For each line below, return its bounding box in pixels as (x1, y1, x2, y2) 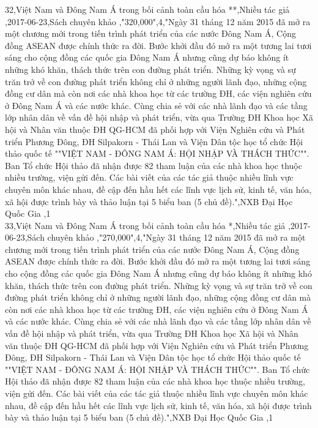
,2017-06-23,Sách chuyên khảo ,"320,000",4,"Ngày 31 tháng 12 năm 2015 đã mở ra (5, 15, 311, 28)
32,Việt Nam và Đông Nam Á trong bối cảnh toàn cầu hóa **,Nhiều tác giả (5, 3, 290, 15)
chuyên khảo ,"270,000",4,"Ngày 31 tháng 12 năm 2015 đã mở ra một (47, 231, 306, 244)
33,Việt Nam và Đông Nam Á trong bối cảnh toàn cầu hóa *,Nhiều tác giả (5, 219, 286, 231)
